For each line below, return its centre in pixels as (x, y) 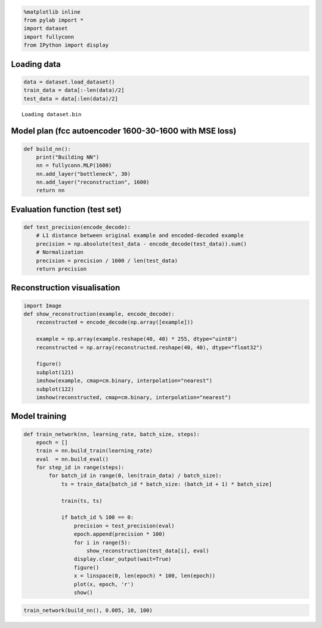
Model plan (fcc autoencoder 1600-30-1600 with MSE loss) (124, 131)
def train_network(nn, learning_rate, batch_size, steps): (112, 434)
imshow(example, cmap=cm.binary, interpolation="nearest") (124, 381)
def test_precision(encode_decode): (77, 227)
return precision (61, 269)
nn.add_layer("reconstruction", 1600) (93, 182)
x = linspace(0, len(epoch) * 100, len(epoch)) (145, 576)
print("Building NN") (68, 157)
